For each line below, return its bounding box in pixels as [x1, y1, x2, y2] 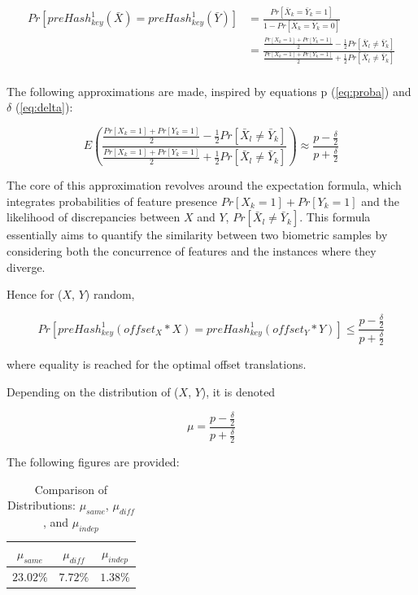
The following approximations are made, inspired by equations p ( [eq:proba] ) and [7, 82, 411, 99]
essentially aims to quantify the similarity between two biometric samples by [7, 226, 388, 243]
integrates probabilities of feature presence [7, 192, 217, 209]
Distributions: [7, 497, 76, 514]
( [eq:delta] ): [15, 98, 73, 116]
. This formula [299, 208, 371, 225]
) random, [85, 286, 135, 303]
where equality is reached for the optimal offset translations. [7, 356, 307, 373]
